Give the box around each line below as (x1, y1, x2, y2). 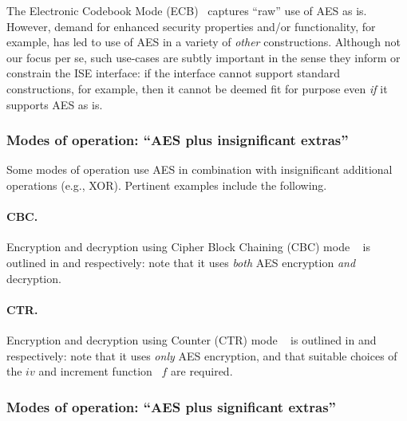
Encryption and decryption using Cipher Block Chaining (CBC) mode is (6, 238, 370, 255)
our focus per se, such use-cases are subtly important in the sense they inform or (6, 49, 401, 65)
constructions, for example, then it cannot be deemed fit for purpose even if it (6, 80, 388, 96)
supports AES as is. (6, 96, 103, 112)
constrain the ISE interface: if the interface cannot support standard (6, 65, 340, 81)
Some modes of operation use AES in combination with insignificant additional (6, 161, 393, 178)
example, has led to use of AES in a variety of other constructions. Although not (6, 33, 401, 50)
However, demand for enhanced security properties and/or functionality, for (6, 18, 376, 34)
